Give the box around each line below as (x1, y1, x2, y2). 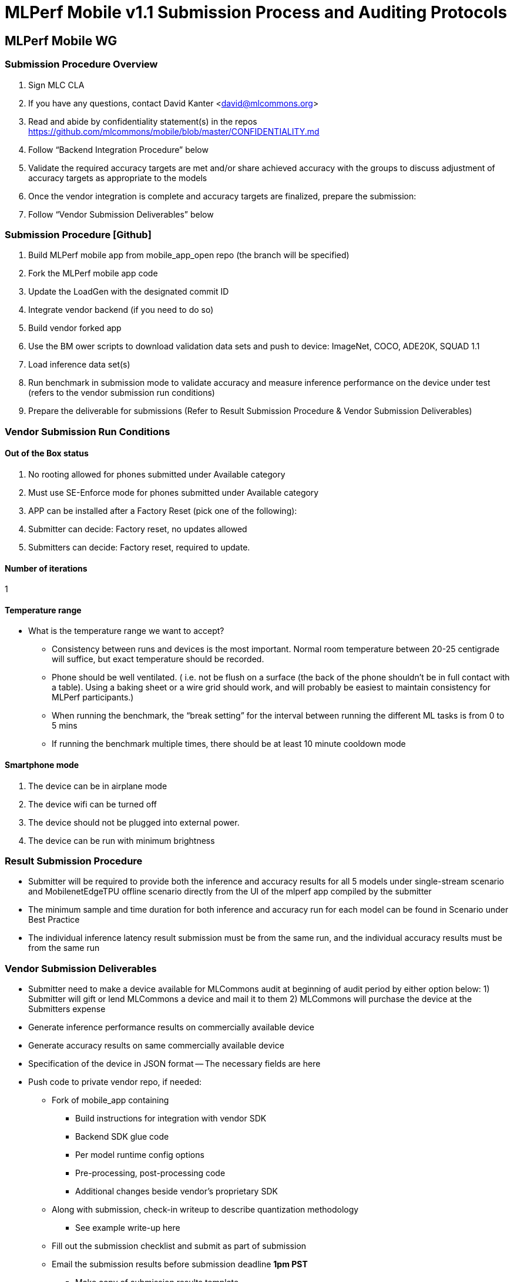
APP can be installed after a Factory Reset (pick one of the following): (28, 505, 297, 516)
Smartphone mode (5, 759, 79, 770)
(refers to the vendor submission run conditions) (28, 388, 215, 398)
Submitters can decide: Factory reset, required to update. (28, 542, 250, 552)
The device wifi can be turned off (28, 799, 157, 809)
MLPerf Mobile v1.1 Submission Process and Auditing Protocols (5, 2, 508, 22)
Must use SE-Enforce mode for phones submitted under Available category (28, 487, 319, 498)
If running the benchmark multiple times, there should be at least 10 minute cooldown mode (52, 739, 406, 749)
